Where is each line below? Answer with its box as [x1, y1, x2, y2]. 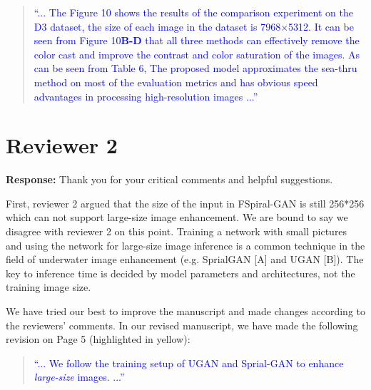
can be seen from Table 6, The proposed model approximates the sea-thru [34, 61, 357, 76]
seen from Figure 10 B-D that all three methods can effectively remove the [34, 33, 360, 48]
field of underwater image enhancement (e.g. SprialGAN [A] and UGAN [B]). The [6, 252, 364, 267]
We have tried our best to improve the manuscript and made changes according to [6, 304, 366, 319]
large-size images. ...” [34, 369, 125, 384]
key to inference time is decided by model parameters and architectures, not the [6, 265, 355, 280]
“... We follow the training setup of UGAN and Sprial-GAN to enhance [34, 355, 344, 370]
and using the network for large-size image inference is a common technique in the [6, 237, 365, 252]
